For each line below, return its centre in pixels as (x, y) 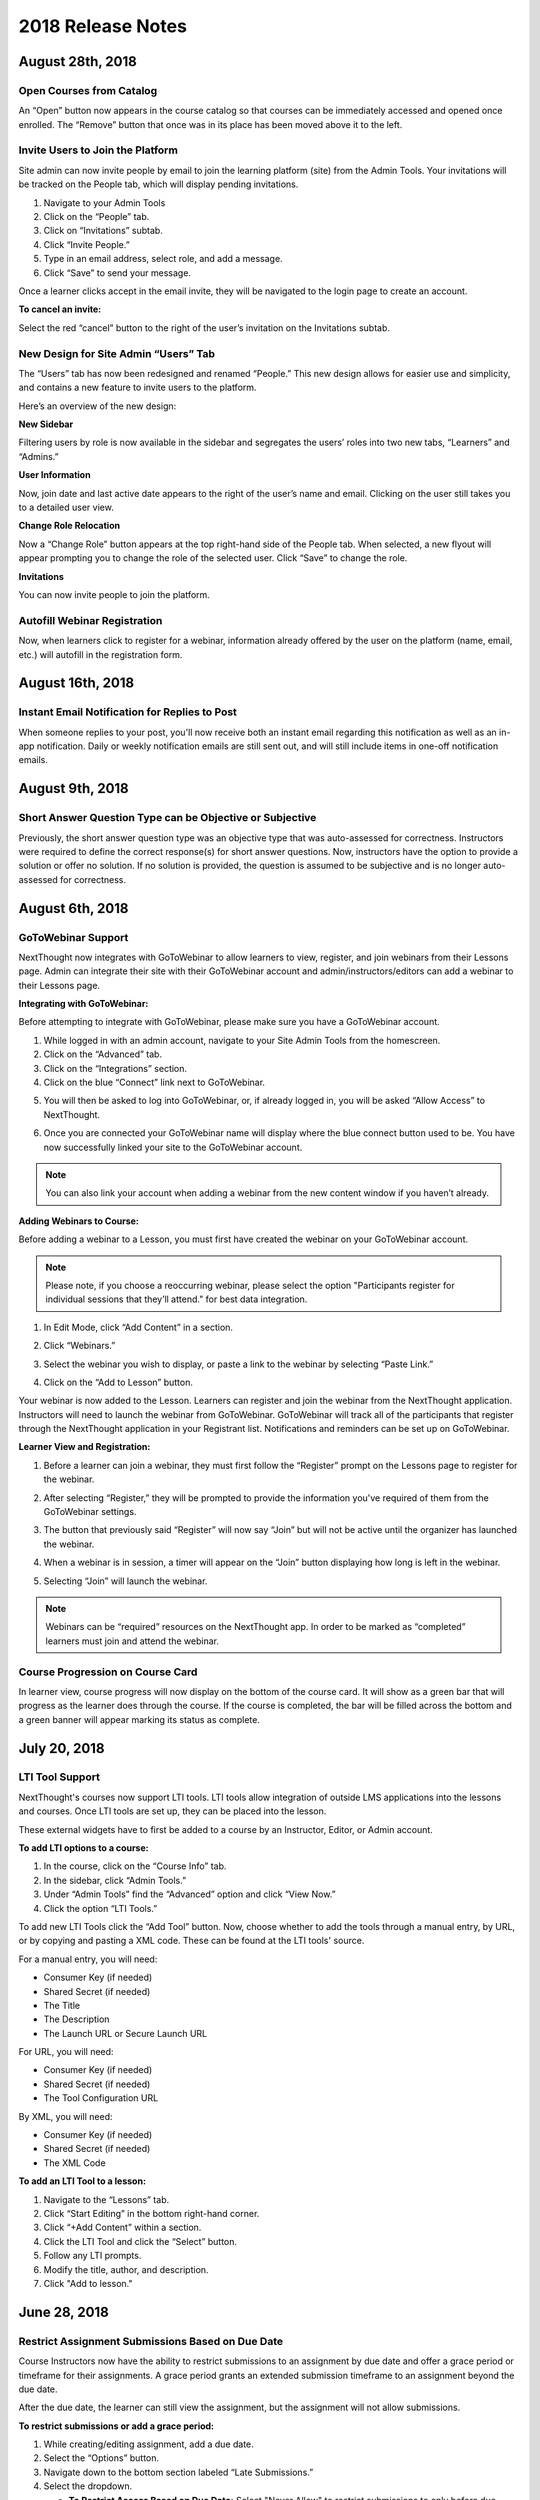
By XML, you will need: (66, 2116)
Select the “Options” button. (101, 2458)
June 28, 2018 (63, 2311)
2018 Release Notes (102, 26)
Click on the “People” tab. (96, 217)
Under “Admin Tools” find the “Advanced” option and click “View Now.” (189, 1894)
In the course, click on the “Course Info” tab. (135, 1866)
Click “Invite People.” (86, 244)
